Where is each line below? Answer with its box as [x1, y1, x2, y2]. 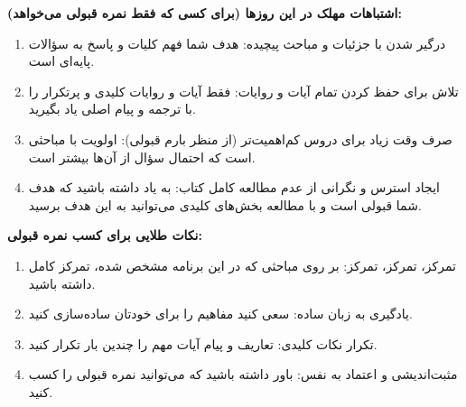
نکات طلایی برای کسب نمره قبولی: [7, 226, 202, 245]
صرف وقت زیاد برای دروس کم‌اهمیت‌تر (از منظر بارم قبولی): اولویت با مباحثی [28, 129, 453, 148]
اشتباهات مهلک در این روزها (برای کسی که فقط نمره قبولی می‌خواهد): [7, 4, 402, 22]
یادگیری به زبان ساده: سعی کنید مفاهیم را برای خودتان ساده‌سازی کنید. [28, 304, 413, 323]
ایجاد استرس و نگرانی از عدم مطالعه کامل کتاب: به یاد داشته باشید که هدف [28, 178, 440, 197]
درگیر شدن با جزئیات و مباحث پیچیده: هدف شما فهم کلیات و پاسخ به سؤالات [28, 33, 446, 52]
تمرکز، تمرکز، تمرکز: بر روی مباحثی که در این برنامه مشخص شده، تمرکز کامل [28, 255, 456, 274]
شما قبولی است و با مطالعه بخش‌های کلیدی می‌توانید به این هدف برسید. [28, 195, 422, 214]
